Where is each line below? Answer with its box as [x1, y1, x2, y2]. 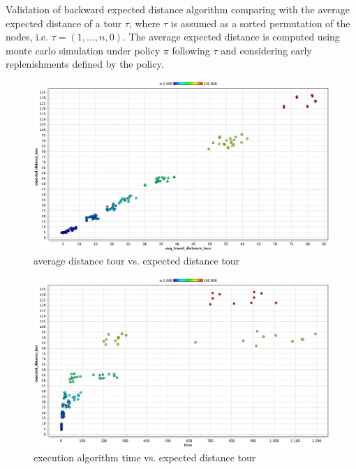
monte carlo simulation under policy [6, 43, 161, 57]
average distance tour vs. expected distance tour [34, 253, 240, 268]
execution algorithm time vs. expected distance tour [34, 449, 256, 464]
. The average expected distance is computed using [122, 29, 340, 44]
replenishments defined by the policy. [6, 57, 164, 71]
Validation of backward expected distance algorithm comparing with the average [6, 2, 350, 16]
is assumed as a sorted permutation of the [170, 15, 350, 30]
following [172, 43, 210, 57]
